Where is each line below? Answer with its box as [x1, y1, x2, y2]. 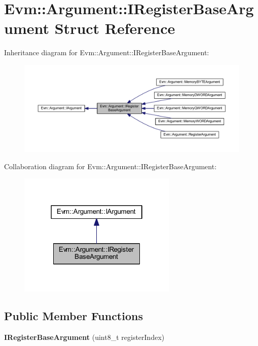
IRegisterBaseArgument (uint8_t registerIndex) [4, 331, 165, 342]
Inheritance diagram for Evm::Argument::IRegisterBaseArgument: [4, 47, 209, 58]
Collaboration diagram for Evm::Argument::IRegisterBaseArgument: [4, 161, 217, 171]
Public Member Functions [4, 307, 143, 323]
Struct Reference [54, 18, 175, 39]
